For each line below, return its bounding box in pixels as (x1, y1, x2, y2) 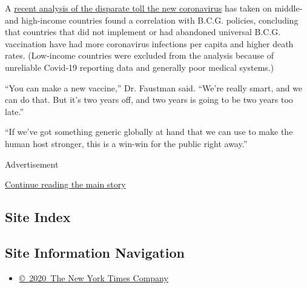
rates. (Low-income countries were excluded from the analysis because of (5, 49, 274, 62)
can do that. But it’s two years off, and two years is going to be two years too (5, 93, 293, 106)
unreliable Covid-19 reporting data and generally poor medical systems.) (5, 61, 274, 73)
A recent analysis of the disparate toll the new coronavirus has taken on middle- (5, 2, 303, 14)
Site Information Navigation (5, 243, 185, 261)
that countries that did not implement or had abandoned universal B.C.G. (5, 25, 281, 38)
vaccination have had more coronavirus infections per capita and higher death (5, 37, 294, 50)
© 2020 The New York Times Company (19, 271, 168, 284)
